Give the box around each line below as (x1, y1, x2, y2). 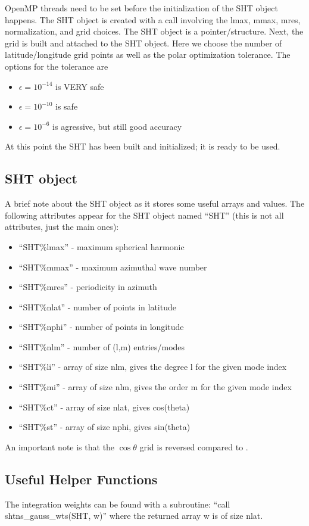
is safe (55, 100, 78, 113)
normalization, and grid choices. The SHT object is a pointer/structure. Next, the (5, 25, 304, 38)
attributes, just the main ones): (5, 220, 119, 233)
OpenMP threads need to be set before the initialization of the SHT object (5, 2, 278, 14)
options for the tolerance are (5, 60, 108, 72)
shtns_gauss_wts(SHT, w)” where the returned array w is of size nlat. (5, 509, 263, 522)
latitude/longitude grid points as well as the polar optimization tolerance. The (5, 48, 291, 61)
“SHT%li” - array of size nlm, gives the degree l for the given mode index (18, 360, 287, 373)
